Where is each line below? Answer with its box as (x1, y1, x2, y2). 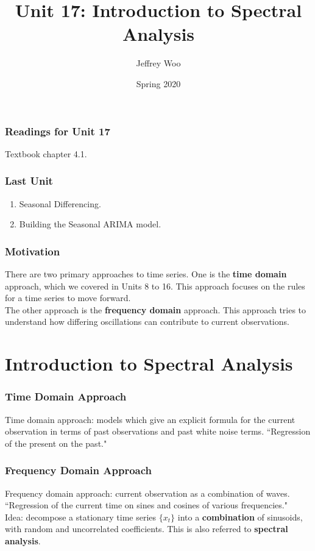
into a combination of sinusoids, (177, 510, 303, 523)
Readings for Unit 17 (5, 123, 110, 138)
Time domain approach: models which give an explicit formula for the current (5, 413, 296, 425)
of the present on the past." (5, 436, 107, 449)
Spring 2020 (136, 77, 181, 90)
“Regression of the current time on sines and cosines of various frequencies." (5, 499, 288, 511)
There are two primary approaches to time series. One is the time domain (5, 268, 287, 280)
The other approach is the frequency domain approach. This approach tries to (5, 303, 306, 316)
